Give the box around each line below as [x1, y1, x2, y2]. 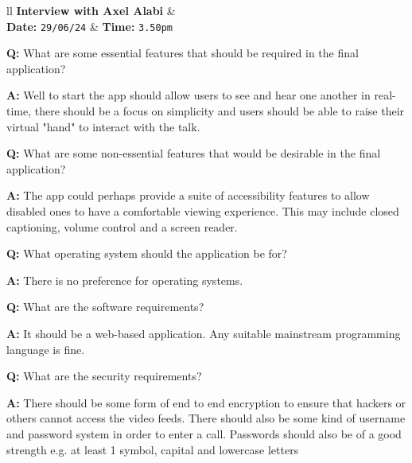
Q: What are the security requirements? [6, 368, 202, 384]
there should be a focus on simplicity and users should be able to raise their [34, 103, 405, 119]
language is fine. [6, 340, 85, 357]
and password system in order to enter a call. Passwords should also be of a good [6, 425, 402, 442]
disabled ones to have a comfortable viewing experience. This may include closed [6, 203, 399, 219]
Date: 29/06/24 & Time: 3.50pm [6, 18, 173, 34]
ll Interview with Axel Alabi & [6, 2, 176, 18]
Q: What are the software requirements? [6, 298, 204, 315]
